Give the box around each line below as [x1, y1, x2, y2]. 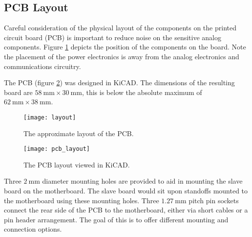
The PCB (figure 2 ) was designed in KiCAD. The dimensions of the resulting [4, 77, 235, 88]
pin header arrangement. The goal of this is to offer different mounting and [4, 214, 229, 224]
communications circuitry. [4, 61, 81, 71]
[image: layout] [23, 114, 76, 121]
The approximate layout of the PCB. [23, 128, 134, 138]
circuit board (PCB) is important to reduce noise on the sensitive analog [4, 32, 221, 42]
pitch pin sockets [189, 195, 239, 205]
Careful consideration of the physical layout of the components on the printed [4, 23, 236, 33]
